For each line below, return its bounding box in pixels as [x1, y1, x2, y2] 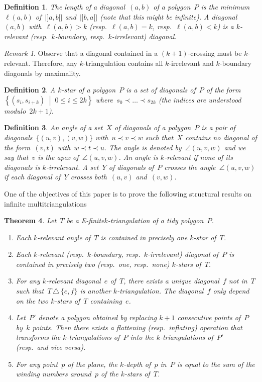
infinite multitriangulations [4, 198, 87, 209]
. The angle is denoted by [104, 142, 182, 152]
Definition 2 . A [4, 84, 56, 95]
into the [130, 332, 154, 342]
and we [224, 142, 246, 152]
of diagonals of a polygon [114, 122, 191, 133]
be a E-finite [66, 215, 104, 226]
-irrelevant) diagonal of [148, 249, 219, 259]
